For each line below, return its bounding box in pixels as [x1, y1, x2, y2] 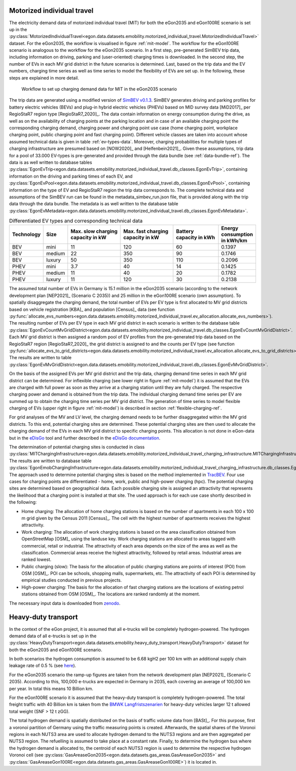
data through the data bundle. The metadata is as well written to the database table [9, 201, 179, 207]
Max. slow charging [71, 228, 118, 235]
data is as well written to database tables [9, 159, 92, 165]
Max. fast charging [123, 228, 169, 235]
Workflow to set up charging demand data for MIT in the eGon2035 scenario [21, 86, 177, 92]
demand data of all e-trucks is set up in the [9, 633, 97, 639]
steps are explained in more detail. [9, 74, 79, 81]
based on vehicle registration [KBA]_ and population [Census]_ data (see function [9, 306, 175, 312]
